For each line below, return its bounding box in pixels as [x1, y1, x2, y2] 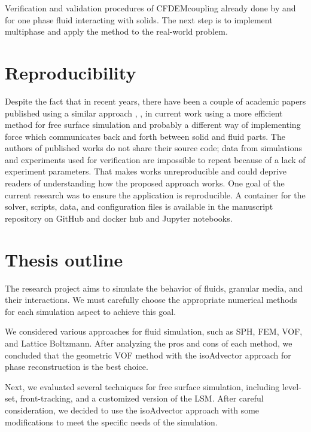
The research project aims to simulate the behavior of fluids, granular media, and [5, 281, 303, 294]
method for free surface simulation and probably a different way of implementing [5, 118, 301, 131]
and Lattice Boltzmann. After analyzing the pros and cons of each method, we [5, 336, 292, 349]
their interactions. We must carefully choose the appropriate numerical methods [5, 293, 297, 306]
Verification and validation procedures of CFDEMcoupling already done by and [5, 2, 296, 14]
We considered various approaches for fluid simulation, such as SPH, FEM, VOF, [5, 325, 303, 338]
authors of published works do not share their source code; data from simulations [5, 142, 303, 154]
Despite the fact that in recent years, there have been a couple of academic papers [5, 94, 306, 107]
